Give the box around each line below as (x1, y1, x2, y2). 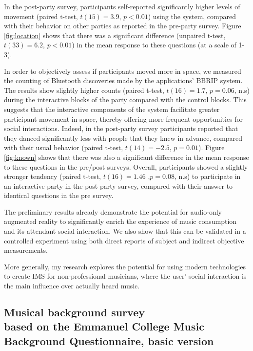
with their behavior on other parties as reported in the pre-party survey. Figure (4, 21, 241, 31)
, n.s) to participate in (174, 171, 241, 181)
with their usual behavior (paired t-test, (4, 142, 123, 153)
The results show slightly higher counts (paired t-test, (4, 85, 164, 95)
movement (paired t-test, (4, 11, 78, 21)
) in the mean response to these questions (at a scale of (72, 40, 236, 50)
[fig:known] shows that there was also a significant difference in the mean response (4, 152, 249, 162)
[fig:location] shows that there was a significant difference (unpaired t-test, (4, 30, 226, 40)
